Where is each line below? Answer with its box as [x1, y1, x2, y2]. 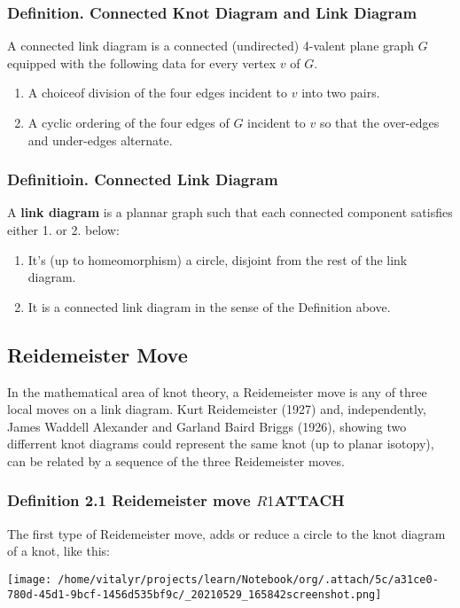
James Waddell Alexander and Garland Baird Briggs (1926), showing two [7, 417, 407, 435]
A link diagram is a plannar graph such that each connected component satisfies [7, 203, 453, 222]
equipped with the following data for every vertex [7, 53, 277, 72]
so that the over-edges [319, 113, 440, 131]
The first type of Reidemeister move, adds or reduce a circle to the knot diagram [7, 524, 446, 542]
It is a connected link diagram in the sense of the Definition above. [27, 297, 391, 316]
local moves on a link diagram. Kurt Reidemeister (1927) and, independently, [7, 400, 426, 418]
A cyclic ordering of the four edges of [27, 113, 230, 131]
